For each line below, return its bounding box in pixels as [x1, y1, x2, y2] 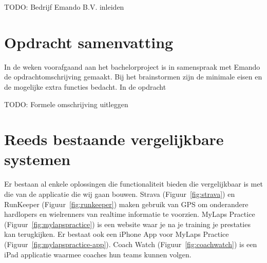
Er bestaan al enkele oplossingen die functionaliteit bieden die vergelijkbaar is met [4, 178, 263, 189]
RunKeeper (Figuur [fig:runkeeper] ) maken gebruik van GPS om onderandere [4, 198, 249, 209]
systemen [4, 149, 71, 170]
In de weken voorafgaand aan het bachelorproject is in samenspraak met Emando [4, 61, 260, 72]
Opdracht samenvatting [4, 31, 174, 52]
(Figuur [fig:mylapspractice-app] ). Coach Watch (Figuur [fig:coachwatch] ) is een [4, 238, 257, 249]
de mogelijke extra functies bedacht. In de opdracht [4, 81, 166, 92]
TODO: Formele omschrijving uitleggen [4, 98, 128, 109]
